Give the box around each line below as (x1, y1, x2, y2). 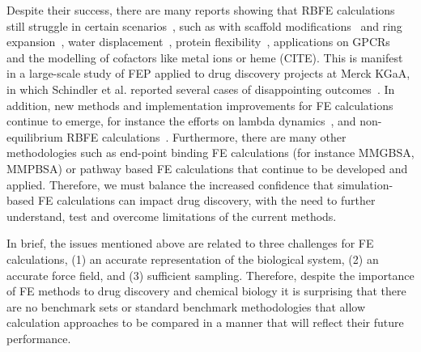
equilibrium (6, 128, 63, 145)
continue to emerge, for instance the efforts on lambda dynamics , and (6, 112, 356, 129)
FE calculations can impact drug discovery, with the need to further (37, 192, 376, 209)
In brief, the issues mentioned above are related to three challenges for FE (6, 235, 374, 252)
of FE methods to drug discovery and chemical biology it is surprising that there (6, 282, 406, 299)
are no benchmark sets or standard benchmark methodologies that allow (6, 298, 366, 315)
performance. (6, 329, 71, 346)
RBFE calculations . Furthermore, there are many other (66, 128, 347, 145)
